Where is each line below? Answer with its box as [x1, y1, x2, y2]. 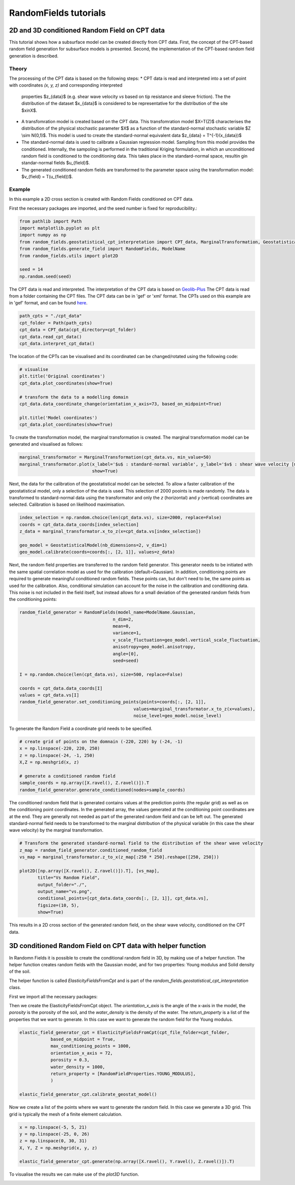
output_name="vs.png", [37, 889, 92, 894]
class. [9, 985, 22, 990]
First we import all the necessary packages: [9, 993, 98, 999]
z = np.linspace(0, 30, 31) [19, 1138, 87, 1144]
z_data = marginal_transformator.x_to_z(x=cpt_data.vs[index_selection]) [19, 528, 201, 534]
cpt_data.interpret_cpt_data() [19, 341, 95, 347]
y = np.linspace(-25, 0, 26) [19, 1131, 90, 1137]
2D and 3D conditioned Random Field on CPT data [9, 26, 165, 34]
